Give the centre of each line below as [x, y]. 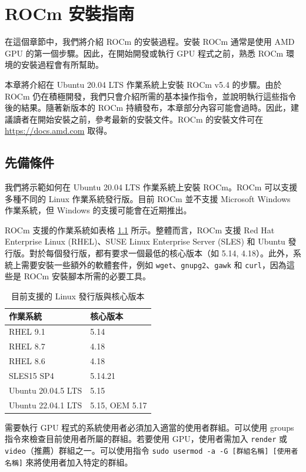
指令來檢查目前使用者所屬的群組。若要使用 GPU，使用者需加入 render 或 [146, 439]
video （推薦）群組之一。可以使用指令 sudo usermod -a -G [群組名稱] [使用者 [152, 450]
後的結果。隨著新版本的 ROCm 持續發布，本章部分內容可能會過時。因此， [148, 108]
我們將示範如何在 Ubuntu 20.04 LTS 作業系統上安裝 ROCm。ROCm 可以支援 [151, 187]
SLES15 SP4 [31, 375]
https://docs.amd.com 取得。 [59, 131]
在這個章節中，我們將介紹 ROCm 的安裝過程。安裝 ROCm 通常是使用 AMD [150, 42]
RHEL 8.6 [27, 361]
